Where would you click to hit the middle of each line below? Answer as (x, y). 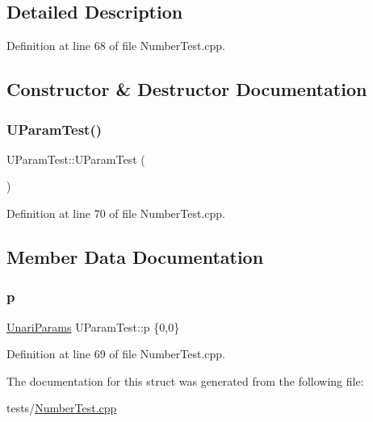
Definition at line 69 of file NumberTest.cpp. (116, 354)
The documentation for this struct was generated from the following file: (185, 380)
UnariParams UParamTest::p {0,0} (93, 326)
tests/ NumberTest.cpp (62, 408)
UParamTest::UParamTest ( (76, 159)
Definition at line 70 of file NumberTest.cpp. (116, 213)
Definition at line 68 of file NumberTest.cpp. (116, 46)
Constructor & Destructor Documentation (187, 89)
